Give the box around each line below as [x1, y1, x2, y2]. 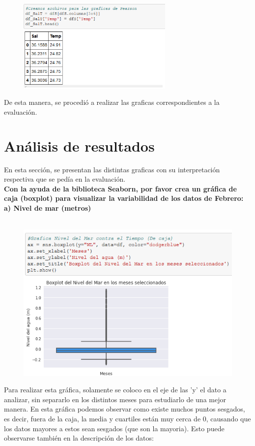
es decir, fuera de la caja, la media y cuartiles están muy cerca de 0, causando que [4, 414, 251, 424]
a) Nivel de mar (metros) [4, 202, 91, 213]
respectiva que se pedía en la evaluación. [4, 174, 126, 184]
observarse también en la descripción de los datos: [4, 433, 154, 443]
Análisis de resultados [4, 135, 155, 156]
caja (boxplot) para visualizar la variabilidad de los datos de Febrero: [4, 193, 244, 203]
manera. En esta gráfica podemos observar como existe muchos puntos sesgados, [4, 404, 245, 414]
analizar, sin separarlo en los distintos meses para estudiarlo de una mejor [4, 394, 226, 404]
